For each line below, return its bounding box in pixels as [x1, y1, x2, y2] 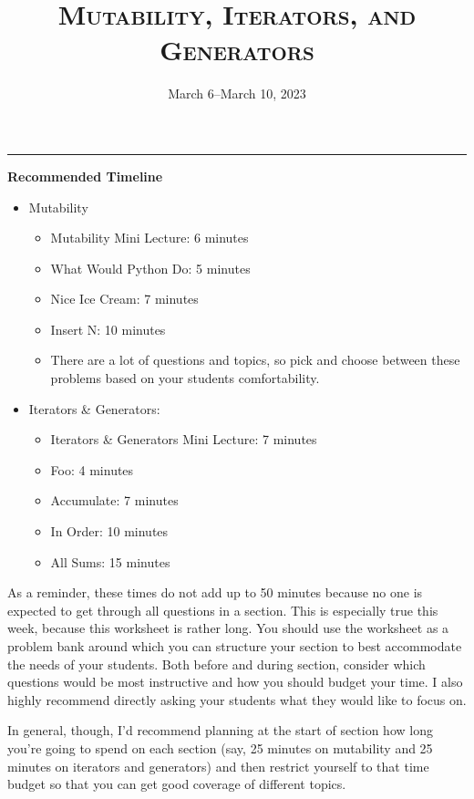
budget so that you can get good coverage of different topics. [7, 774, 346, 794]
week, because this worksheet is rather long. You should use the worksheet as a [7, 618, 449, 638]
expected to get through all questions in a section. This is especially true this [7, 600, 438, 619]
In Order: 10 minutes [50, 522, 169, 541]
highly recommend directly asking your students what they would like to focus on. [7, 690, 467, 709]
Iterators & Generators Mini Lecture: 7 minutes [50, 430, 317, 449]
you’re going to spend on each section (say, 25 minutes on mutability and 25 [7, 738, 433, 757]
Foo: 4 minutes [50, 460, 134, 479]
